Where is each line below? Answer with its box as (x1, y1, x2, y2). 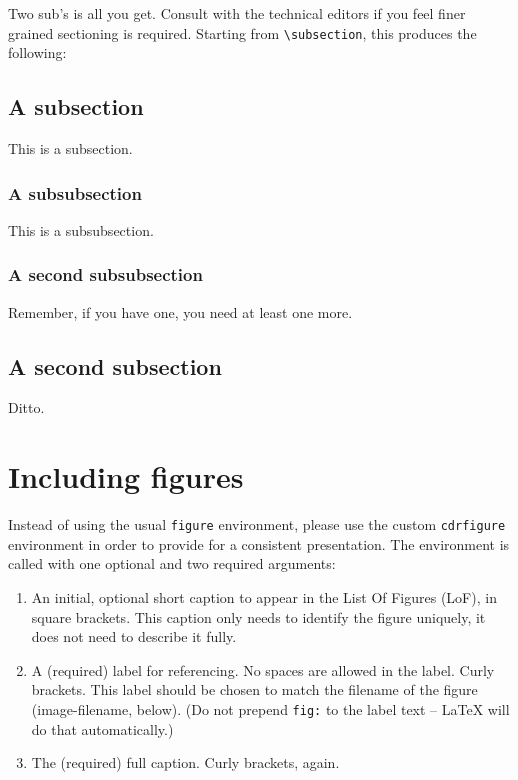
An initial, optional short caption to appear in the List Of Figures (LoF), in (31, 587, 497, 608)
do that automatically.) (31, 718, 174, 739)
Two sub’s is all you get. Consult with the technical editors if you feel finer (8, 3, 466, 23)
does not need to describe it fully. (31, 626, 237, 647)
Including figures (8, 456, 244, 497)
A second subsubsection (8, 262, 203, 287)
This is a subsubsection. (8, 219, 154, 240)
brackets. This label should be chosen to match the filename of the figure (31, 679, 478, 700)
